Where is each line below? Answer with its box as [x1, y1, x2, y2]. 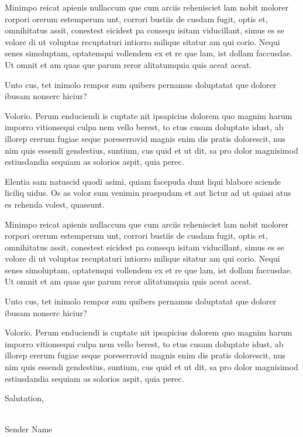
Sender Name [5, 423, 53, 435]
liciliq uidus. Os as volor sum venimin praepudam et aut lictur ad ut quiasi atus [5, 187, 291, 199]
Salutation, [5, 392, 44, 404]
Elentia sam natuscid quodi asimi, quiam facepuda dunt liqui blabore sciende [5, 175, 281, 187]
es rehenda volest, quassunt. [5, 198, 105, 210]
